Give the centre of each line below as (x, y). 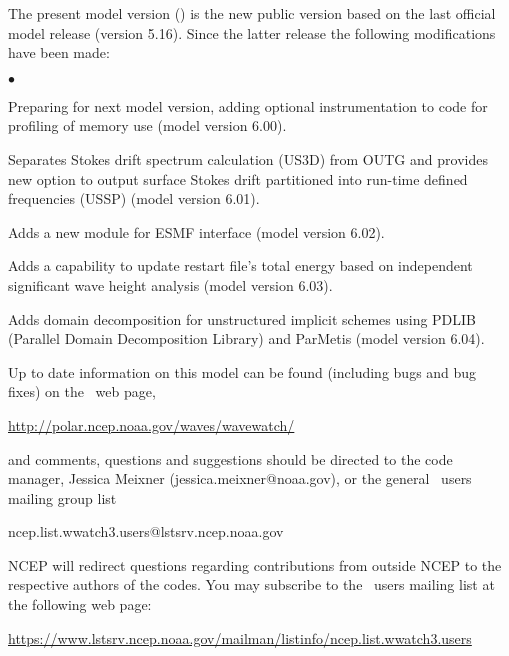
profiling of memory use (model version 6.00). (147, 125)
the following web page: (80, 604)
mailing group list (62, 497)
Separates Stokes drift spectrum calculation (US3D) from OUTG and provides (248, 158)
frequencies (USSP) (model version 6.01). (134, 198)
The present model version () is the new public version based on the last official (252, 13)
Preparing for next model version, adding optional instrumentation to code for (248, 105)
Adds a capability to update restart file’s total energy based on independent (240, 265)
